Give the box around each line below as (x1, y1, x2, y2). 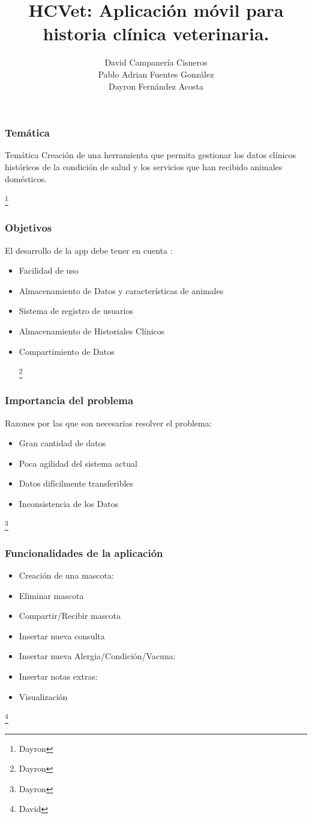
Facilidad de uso (19, 264, 79, 277)
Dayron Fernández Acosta (108, 79, 204, 92)
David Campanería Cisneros (104, 56, 208, 69)
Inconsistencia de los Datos (19, 497, 119, 510)
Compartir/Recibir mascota (19, 609, 121, 622)
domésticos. (5, 172, 47, 185)
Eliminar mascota (19, 589, 84, 601)
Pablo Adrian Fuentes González (98, 67, 214, 80)
